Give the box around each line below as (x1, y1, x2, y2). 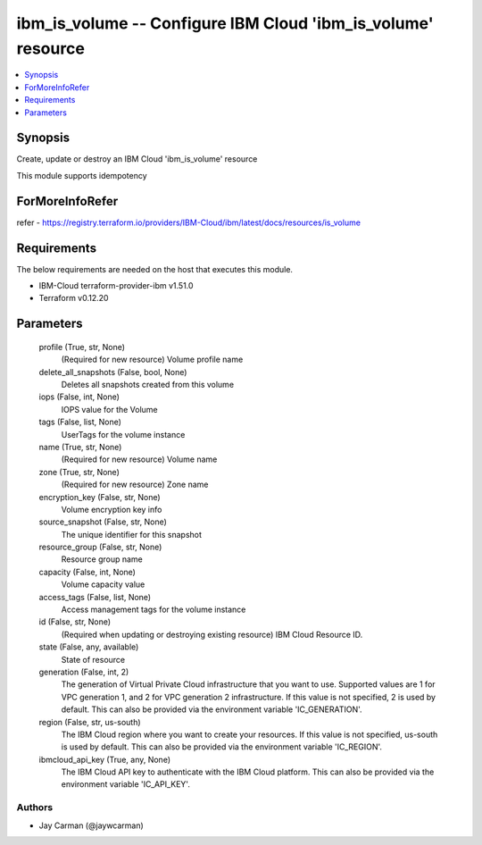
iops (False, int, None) (38, 391, 120, 402)
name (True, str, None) (38, 441, 122, 452)
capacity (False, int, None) (38, 566, 136, 577)
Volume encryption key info (61, 504, 162, 515)
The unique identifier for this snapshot (61, 529, 203, 540)
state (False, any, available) (38, 641, 139, 652)
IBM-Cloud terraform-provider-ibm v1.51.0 (38, 280, 194, 291)
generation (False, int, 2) (38, 666, 129, 677)
